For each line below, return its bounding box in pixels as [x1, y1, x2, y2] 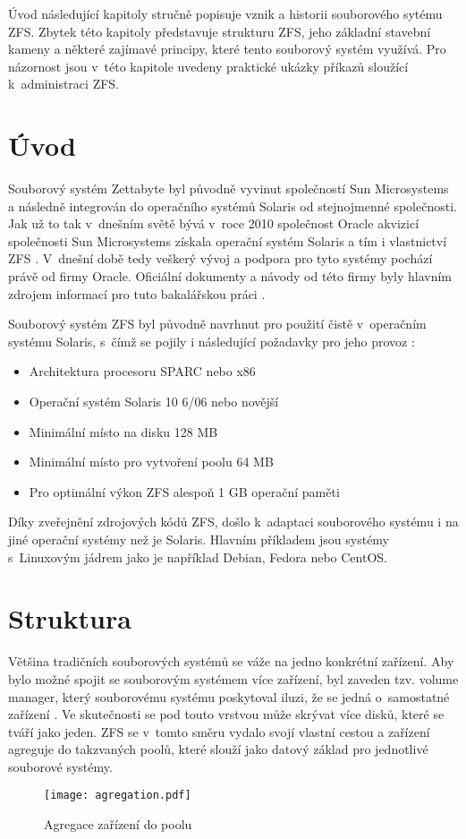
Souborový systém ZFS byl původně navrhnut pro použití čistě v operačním [8, 314, 427, 333]
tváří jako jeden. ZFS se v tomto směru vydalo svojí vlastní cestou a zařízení [8, 722, 430, 741]
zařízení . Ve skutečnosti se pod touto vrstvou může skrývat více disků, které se [8, 705, 445, 723]
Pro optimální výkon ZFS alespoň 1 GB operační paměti [29, 482, 340, 501]
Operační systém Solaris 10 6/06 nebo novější [29, 392, 279, 411]
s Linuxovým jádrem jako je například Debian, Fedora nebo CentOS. [8, 547, 387, 566]
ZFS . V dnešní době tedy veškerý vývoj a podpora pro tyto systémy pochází [8, 249, 433, 268]
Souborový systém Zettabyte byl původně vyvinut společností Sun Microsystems [8, 179, 449, 198]
